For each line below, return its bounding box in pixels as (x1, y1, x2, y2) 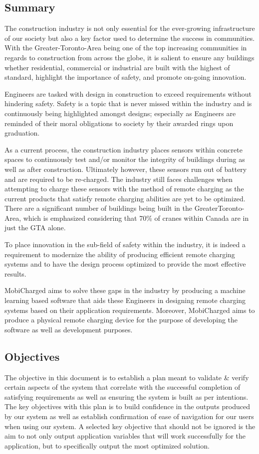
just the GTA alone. (4, 222, 66, 233)
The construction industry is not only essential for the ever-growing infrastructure (4, 23, 255, 33)
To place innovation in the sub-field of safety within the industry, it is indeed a (4, 239, 246, 250)
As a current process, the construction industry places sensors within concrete (4, 144, 243, 154)
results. (4, 268, 26, 279)
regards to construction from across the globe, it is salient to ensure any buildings (4, 52, 255, 62)
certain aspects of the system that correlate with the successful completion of (4, 382, 241, 392)
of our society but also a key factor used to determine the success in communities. (4, 32, 255, 43)
